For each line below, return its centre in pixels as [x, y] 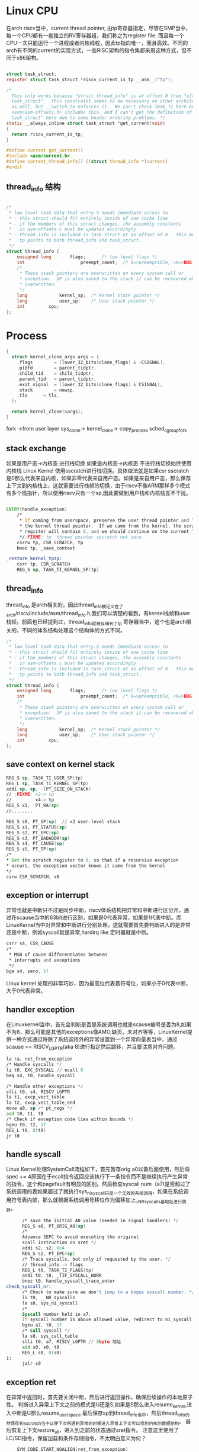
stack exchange [36, 449]
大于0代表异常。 [26, 991]
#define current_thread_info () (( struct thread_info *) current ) [87, 162]
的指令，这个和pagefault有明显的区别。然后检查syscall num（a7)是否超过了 [98, 1184]
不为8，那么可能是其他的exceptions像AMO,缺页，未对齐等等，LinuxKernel [97, 1032]
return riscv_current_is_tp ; [47, 134]
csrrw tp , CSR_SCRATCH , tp [50, 542]
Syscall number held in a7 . [57, 1314]
